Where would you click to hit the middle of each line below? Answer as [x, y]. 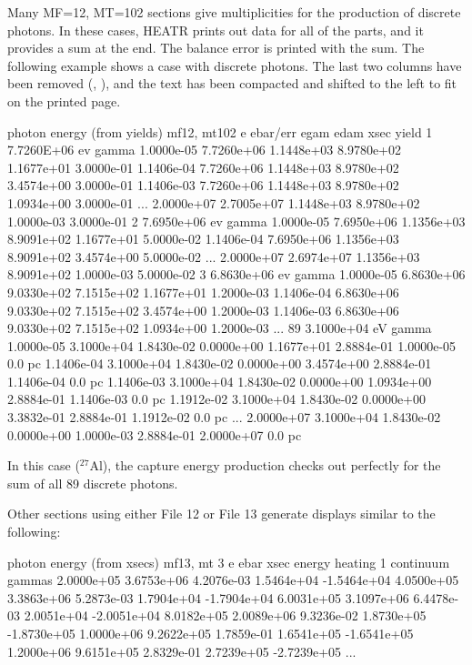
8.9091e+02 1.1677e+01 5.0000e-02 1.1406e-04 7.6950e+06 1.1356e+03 [203, 239]
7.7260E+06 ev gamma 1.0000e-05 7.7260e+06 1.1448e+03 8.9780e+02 [204, 150]
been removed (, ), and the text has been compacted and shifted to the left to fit [232, 83]
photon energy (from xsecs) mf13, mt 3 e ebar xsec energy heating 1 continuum [229, 562]
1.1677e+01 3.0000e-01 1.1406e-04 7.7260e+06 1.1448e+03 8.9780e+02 [203, 167]
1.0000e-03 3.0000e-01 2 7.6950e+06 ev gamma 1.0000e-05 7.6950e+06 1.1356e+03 [236, 221]
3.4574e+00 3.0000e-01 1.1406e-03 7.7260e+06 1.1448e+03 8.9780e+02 [203, 185]
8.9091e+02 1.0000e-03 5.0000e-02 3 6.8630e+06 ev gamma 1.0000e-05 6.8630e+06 [236, 274]
